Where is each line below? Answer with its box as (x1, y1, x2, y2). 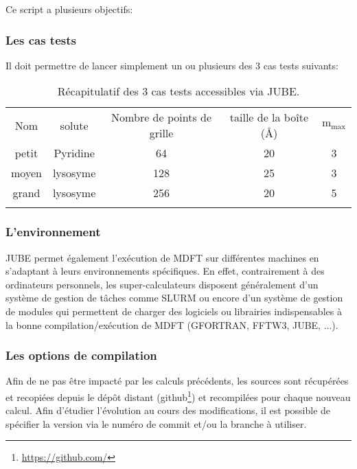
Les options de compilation (5, 347, 157, 364)
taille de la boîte (229, 109, 308, 126)
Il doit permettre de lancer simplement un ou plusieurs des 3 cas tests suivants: (5, 58, 338, 72)
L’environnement (5, 223, 101, 240)
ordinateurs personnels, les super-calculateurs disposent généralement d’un (5, 277, 319, 291)
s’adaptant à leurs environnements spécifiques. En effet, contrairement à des (5, 264, 325, 278)
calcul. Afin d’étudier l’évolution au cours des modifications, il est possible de (5, 403, 331, 417)
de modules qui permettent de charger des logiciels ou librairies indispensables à (5, 304, 342, 318)
